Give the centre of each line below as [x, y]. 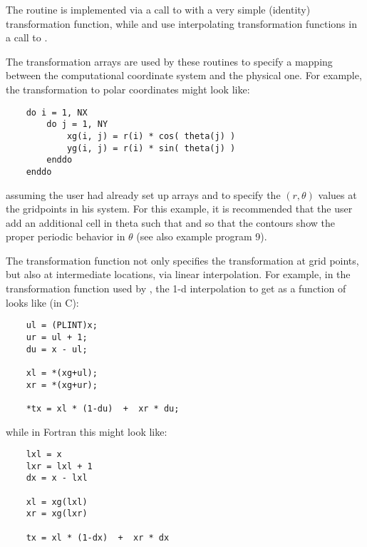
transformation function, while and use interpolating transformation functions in [181, 23]
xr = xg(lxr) [57, 514]
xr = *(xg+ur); [62, 385]
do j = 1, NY [77, 124]
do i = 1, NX [57, 112]
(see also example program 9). [202, 236]
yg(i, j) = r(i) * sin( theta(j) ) [151, 148]
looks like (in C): [42, 302]
